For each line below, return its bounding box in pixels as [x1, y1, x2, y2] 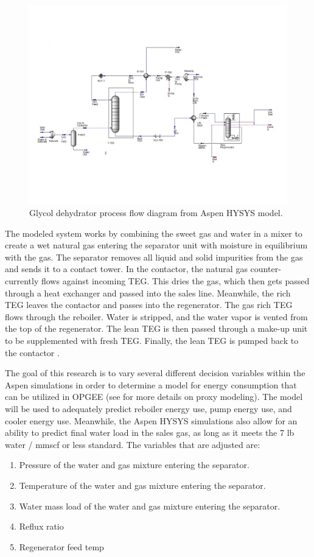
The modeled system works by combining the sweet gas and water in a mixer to [5, 226, 302, 239]
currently [5, 275, 39, 287]
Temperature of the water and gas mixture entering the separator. [19, 478, 266, 491]
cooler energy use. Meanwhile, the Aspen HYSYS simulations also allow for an [5, 414, 298, 427]
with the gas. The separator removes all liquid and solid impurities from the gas [5, 250, 303, 263]
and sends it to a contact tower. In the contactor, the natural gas [5, 262, 248, 275]
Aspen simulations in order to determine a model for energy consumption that [5, 378, 297, 391]
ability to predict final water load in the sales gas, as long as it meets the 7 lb [5, 426, 295, 439]
